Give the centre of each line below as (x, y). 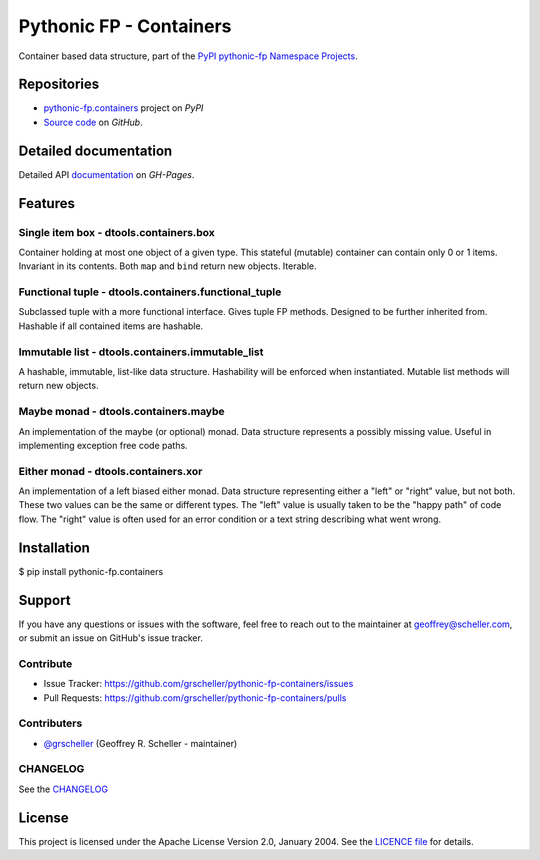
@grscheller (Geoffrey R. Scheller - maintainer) (140, 743)
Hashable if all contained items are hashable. (111, 326)
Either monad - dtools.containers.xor (110, 471)
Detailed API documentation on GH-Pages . (106, 174)
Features (46, 203)
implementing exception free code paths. (103, 445)
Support (44, 600)
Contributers (50, 723)
